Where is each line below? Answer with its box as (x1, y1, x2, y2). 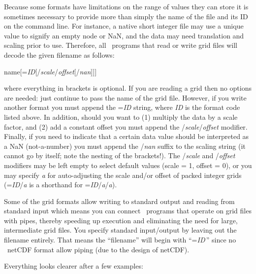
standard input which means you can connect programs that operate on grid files (4, 205, 252, 216)
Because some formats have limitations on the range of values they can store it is (4, 1, 249, 11)
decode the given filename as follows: (4, 49, 115, 60)
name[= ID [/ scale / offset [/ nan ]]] (4, 66, 97, 76)
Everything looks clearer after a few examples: (4, 261, 143, 271)
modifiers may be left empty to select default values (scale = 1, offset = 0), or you (4, 160, 252, 170)
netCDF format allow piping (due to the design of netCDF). (7, 244, 190, 254)
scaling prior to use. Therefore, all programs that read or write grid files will (4, 40, 237, 50)
